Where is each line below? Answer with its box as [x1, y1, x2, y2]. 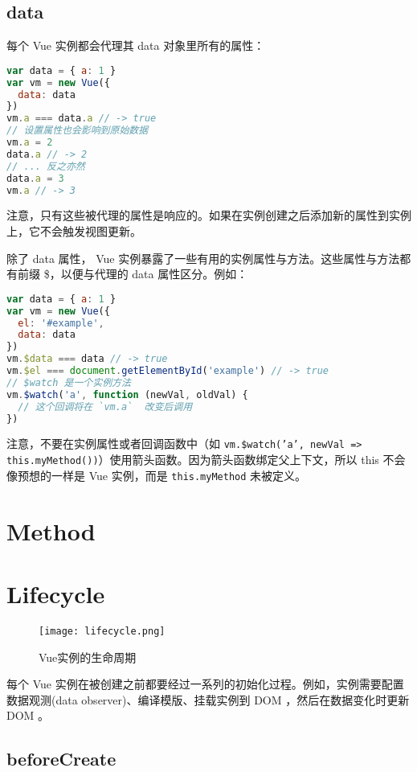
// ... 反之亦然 [6, 160, 85, 172]
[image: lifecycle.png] [39, 625, 166, 637]
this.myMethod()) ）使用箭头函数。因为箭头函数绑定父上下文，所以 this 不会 [6, 451, 406, 468]
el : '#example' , [18, 317, 104, 329]
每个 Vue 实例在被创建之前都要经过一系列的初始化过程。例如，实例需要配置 [6, 675, 404, 692]
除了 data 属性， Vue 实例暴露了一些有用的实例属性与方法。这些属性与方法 [6, 249, 400, 266]
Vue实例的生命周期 [39, 648, 137, 665]
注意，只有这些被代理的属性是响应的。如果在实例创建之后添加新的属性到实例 [6, 207, 411, 224]
